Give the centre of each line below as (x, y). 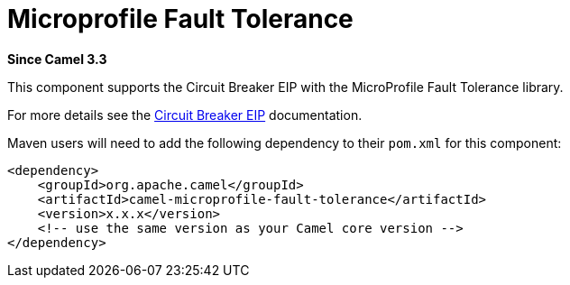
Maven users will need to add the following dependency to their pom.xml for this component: (285, 142)
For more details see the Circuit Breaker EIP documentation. (185, 115)
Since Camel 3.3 (57, 59)
